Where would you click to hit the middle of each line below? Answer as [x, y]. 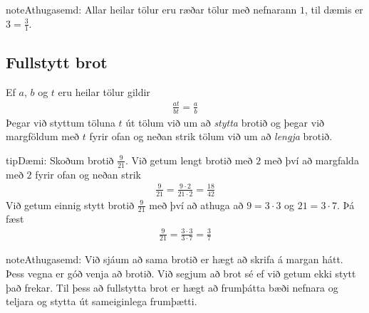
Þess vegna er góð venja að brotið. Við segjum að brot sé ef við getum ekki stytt [181, 273]
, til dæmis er [334, 9]
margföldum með [43, 136]
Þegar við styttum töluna [61, 122]
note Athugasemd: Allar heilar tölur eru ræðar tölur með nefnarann [151, 9]
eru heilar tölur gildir [104, 91]
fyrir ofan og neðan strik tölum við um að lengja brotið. [211, 136]
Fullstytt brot [57, 62]
